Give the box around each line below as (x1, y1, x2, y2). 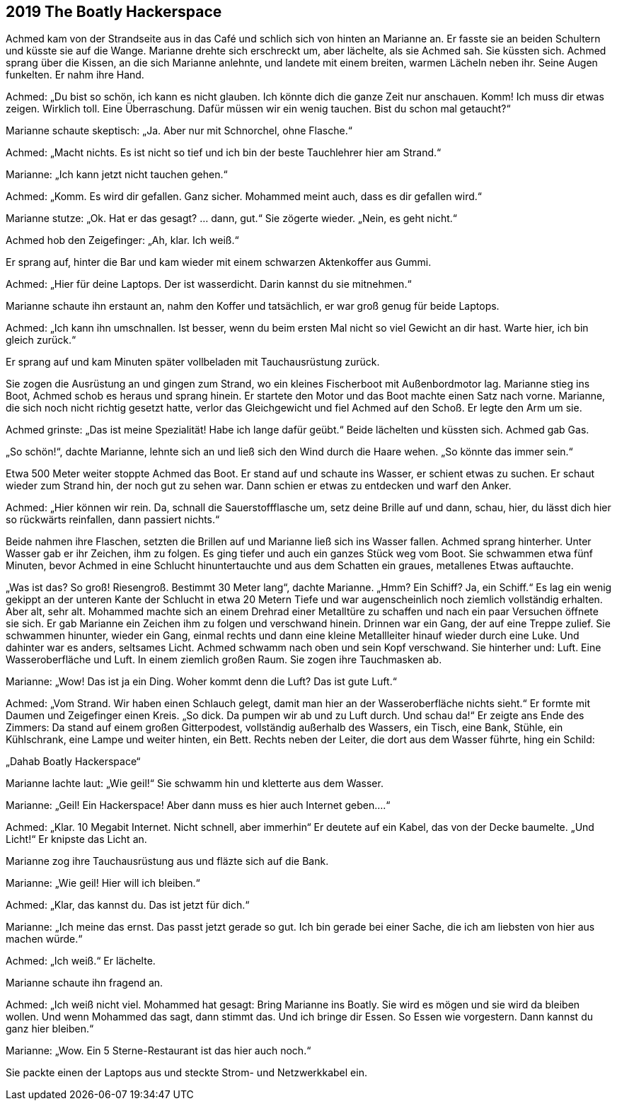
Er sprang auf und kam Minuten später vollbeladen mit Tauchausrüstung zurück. (6, 356, 380, 368)
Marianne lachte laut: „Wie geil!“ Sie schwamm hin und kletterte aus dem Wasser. (6, 777, 384, 790)
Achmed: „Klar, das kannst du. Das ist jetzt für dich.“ (6, 899, 250, 912)
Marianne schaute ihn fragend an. (6, 977, 163, 989)
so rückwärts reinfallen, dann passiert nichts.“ (6, 513, 220, 526)
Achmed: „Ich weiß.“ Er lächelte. (6, 955, 156, 967)
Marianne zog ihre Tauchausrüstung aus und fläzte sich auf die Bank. (6, 855, 329, 868)
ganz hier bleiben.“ (6, 1023, 94, 1035)
